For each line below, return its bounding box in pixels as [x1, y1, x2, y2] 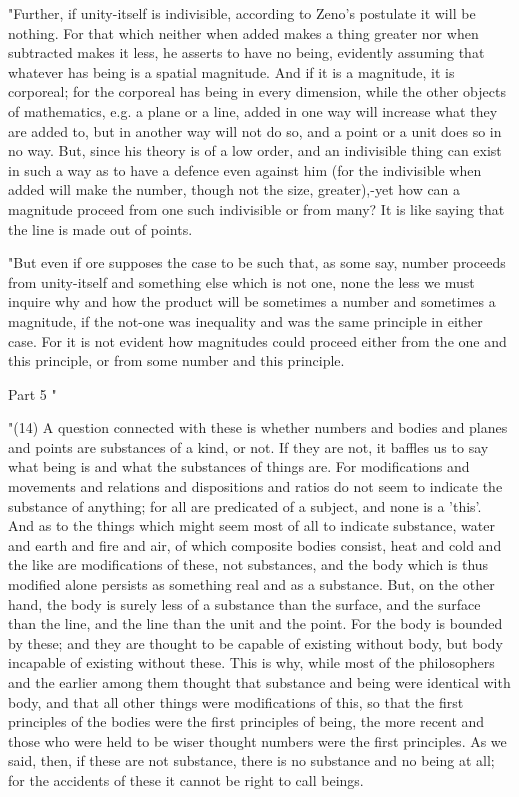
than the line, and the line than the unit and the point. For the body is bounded [8, 613, 503, 634]
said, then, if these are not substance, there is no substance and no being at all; [8, 750, 495, 771]
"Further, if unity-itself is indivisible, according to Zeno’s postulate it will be [8, 3, 476, 23]
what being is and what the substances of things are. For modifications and [8, 456, 470, 477]
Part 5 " [8, 383, 57, 404]
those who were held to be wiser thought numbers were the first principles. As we [8, 730, 507, 751]
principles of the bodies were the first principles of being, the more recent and [8, 711, 485, 732]
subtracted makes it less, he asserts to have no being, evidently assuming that [8, 42, 485, 63]
